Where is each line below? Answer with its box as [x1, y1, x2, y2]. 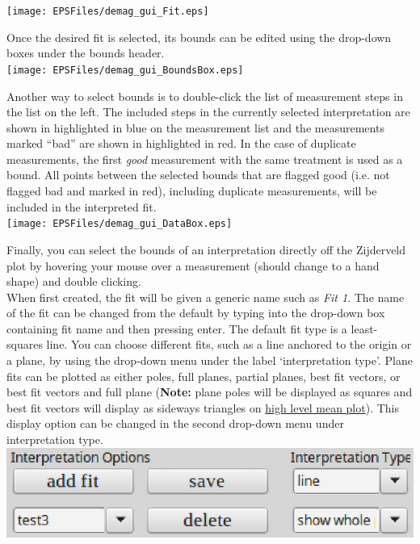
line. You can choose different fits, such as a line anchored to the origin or [46, 336, 412, 353]
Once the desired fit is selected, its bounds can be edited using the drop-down [6, 28, 392, 45]
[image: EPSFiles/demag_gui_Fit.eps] [6, 6, 209, 17]
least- [351, 320, 378, 337]
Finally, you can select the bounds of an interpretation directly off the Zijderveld [6, 241, 406, 257]
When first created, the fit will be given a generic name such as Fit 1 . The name [6, 288, 405, 305]
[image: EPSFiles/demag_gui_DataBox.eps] [6, 218, 233, 230]
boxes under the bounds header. [6, 44, 165, 61]
